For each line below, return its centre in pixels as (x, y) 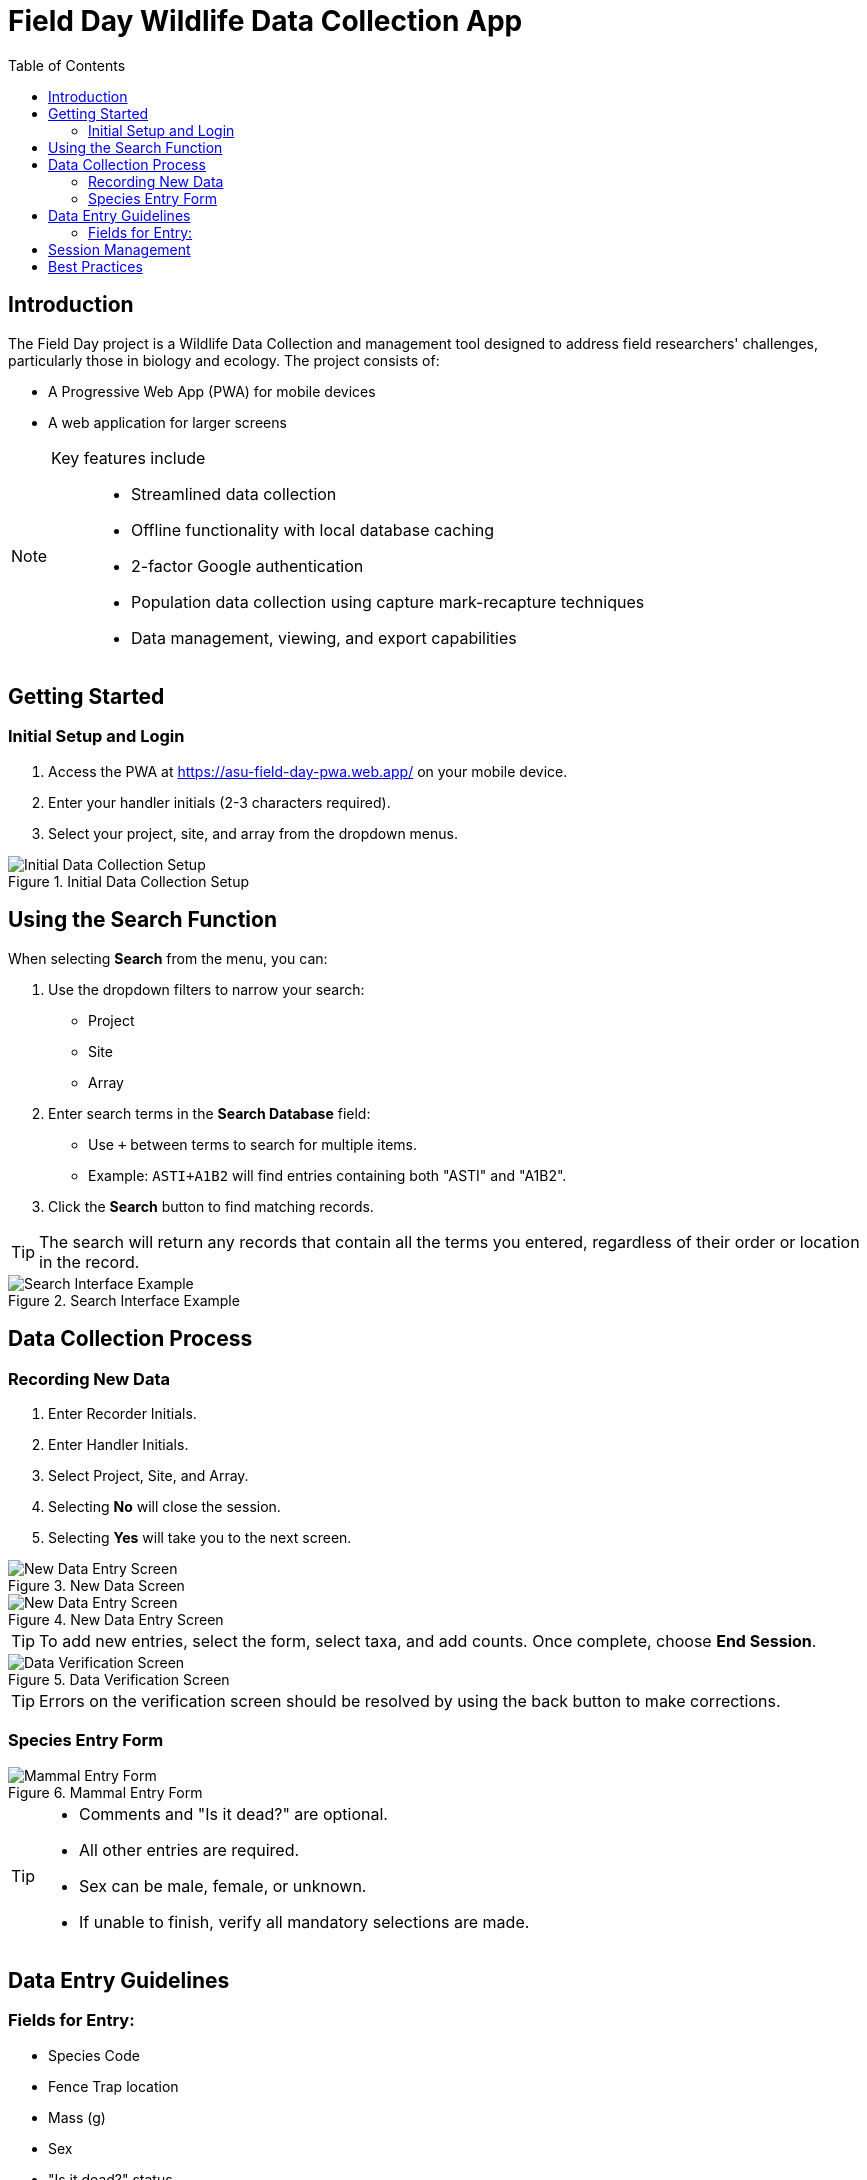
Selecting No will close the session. (164, 1506)
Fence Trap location (113, 2086)
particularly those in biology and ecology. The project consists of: (224, 360)
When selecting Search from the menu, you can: (168, 958)
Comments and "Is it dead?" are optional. (233, 1813)
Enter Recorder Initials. (122, 1413)
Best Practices (95, 266)
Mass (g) (77, 2117)
